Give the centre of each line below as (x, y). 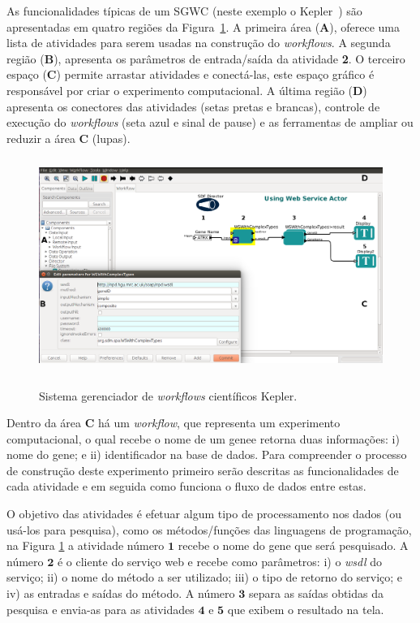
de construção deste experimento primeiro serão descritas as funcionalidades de (203, 470)
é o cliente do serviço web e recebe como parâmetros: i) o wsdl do (219, 561)
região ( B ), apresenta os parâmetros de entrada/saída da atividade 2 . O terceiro (206, 58)
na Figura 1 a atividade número (86, 545)
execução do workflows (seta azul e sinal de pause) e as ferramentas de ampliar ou (210, 122)
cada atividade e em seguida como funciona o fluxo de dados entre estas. (186, 486)
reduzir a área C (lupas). (69, 138)
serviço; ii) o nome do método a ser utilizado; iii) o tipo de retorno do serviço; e (205, 577)
